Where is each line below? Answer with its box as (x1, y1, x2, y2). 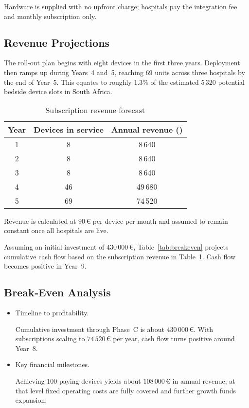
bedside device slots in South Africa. (4, 86, 112, 97)
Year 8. (15, 343, 38, 353)
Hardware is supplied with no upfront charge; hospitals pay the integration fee (4, 1, 237, 11)
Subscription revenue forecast (45, 104, 145, 116)
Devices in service (34, 123, 104, 135)
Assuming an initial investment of (4, 241, 105, 252)
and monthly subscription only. (4, 11, 97, 21)
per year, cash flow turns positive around (113, 333, 235, 344)
